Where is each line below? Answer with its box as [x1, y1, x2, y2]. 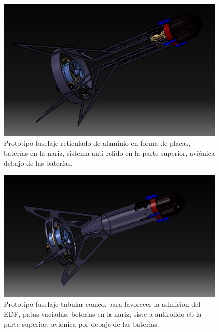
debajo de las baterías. [4, 157, 73, 168]
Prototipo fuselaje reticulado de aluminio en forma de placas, [4, 138, 191, 148]
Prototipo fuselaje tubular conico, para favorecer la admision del [4, 299, 201, 309]
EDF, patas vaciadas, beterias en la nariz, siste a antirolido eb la [4, 308, 202, 319]
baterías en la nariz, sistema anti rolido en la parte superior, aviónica [4, 148, 215, 158]
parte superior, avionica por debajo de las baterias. [4, 318, 159, 329]
